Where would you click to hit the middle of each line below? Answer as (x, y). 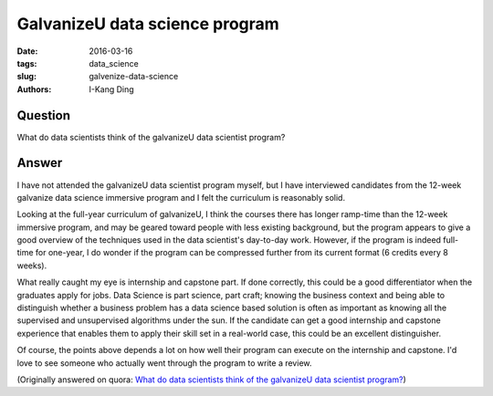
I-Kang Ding (111, 89)
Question (43, 115)
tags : (27, 63)
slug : (26, 77)
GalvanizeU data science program (148, 24)
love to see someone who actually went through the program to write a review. (164, 363)
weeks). (32, 266)
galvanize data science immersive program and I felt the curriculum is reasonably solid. (181, 197)
